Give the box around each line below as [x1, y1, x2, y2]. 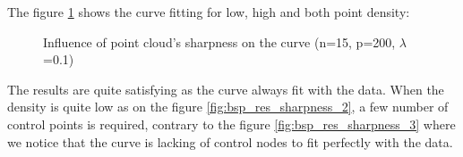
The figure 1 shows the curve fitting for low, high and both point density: [7, 3, 410, 21]
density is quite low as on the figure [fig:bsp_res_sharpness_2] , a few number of [7, 97, 449, 116]
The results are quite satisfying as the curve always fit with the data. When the [7, 79, 444, 98]
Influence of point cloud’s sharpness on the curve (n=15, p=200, [43, 32, 396, 51]
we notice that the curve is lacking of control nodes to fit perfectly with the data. [7, 132, 453, 151]
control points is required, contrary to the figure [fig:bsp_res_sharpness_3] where [7, 114, 456, 133]
